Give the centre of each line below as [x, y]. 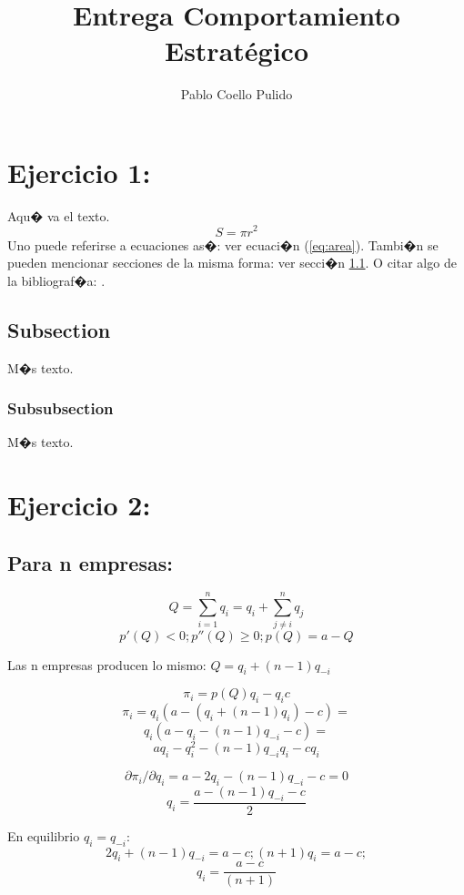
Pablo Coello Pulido [237, 94]
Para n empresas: [90, 562]
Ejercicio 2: [79, 505]
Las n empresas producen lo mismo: [107, 664]
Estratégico [237, 51]
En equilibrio [44, 835]
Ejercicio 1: [79, 172]
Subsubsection [61, 408]
